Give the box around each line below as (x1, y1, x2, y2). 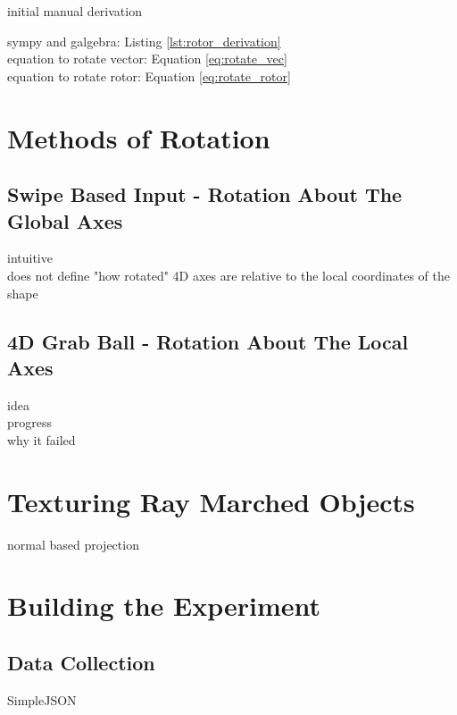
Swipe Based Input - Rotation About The (7, 181, 403, 208)
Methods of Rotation (7, 119, 270, 156)
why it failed (7, 430, 76, 449)
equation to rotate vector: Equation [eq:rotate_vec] (7, 49, 287, 68)
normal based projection (7, 534, 139, 553)
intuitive (7, 248, 53, 267)
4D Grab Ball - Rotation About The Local (7, 327, 409, 355)
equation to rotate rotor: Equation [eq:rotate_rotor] (7, 66, 291, 85)
